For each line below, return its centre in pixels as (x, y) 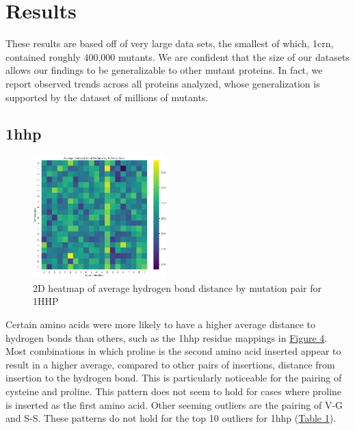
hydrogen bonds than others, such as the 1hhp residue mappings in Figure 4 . (167, 337)
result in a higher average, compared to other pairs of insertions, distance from (170, 364)
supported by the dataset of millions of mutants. (107, 97)
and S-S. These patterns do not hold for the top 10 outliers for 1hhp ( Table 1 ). (171, 418)
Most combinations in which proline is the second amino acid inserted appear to (173, 351)
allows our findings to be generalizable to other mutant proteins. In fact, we (164, 70)
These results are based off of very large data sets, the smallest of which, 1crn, (170, 43)
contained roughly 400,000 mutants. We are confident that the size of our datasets (177, 56)
